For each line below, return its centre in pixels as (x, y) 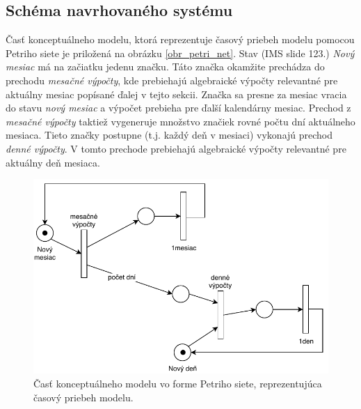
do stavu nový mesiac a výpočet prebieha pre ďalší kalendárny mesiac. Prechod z (178, 108)
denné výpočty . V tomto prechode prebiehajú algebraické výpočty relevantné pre (176, 148)
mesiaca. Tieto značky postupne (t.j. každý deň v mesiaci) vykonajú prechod (169, 135)
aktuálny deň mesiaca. (53, 162)
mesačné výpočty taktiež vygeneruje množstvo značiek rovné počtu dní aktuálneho (180, 121)
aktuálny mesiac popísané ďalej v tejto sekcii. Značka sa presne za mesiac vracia (176, 94)
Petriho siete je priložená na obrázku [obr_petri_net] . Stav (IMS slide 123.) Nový (180, 53)
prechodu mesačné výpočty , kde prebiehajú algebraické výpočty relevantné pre (172, 80)
